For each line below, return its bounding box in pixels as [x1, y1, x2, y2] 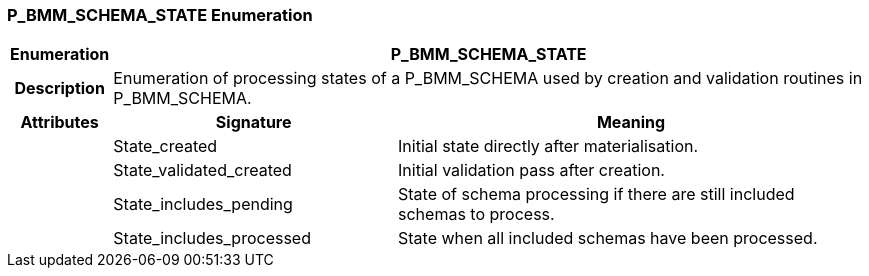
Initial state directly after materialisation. [398, 136, 699, 157]
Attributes [20, 112, 99, 133]
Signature [215, 112, 292, 133]
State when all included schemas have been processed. [398, 228, 818, 249]
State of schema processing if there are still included [398, 184, 795, 205]
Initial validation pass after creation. [398, 160, 665, 181]
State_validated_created [113, 160, 292, 181]
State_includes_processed [113, 228, 311, 249]
